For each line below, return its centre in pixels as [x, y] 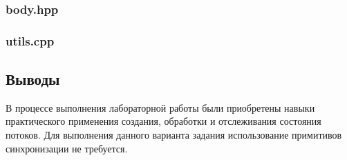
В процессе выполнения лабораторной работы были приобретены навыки [160, 107]
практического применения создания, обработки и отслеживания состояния [163, 121]
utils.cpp [30, 40]
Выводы [33, 79]
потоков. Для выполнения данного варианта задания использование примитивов [174, 135]
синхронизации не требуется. [67, 148]
